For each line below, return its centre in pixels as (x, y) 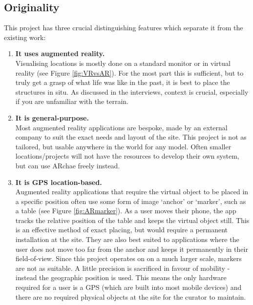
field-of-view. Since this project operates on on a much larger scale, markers (128, 258)
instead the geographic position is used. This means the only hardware (121, 277)
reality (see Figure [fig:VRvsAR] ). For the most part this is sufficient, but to (129, 72)
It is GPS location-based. (59, 182)
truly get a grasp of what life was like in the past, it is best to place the (123, 82)
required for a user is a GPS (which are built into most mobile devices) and (128, 287)
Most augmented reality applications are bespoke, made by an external (121, 127)
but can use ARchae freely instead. (68, 165)
